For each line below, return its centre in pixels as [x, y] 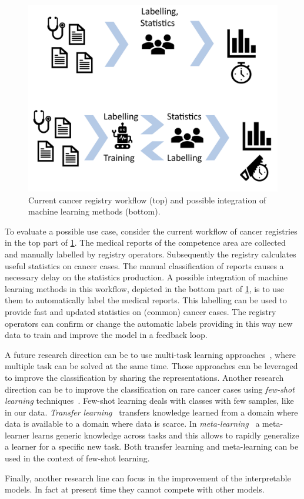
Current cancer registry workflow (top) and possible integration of [147, 200]
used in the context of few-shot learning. [77, 458]
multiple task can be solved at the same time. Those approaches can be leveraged [151, 366]
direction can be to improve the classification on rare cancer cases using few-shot [150, 389]
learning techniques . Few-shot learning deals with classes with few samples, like [149, 401]
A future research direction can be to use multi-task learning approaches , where [150, 354]
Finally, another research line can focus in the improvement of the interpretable [148, 478]
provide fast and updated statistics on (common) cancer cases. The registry [141, 311]
